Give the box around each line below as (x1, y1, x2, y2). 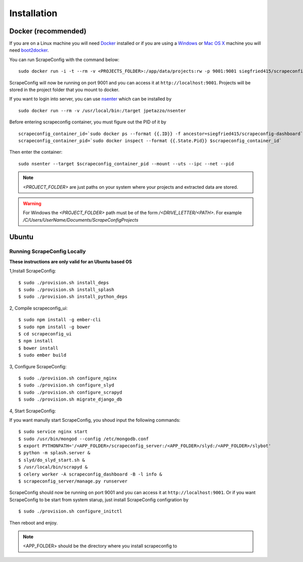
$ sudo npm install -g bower (18, 324, 90, 330)
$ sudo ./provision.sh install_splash (18, 287, 115, 293)
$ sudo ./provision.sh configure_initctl (18, 508, 122, 514)
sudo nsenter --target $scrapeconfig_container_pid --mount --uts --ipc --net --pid (18, 161, 234, 166)
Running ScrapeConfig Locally (9, 248, 86, 255)
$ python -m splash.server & (18, 450, 90, 456)
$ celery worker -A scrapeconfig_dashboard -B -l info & (18, 471, 163, 477)
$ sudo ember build (18, 352, 67, 358)
